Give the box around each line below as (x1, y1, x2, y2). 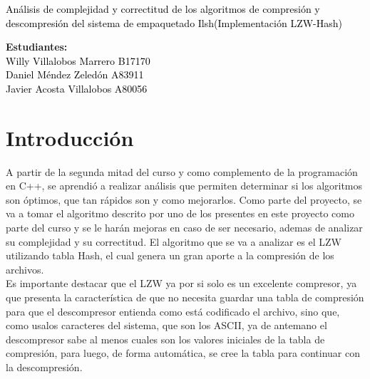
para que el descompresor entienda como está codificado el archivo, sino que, (6, 303, 340, 318)
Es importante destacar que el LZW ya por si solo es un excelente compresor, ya (6, 276, 357, 291)
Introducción (6, 123, 134, 152)
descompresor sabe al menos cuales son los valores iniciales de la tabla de (6, 331, 325, 346)
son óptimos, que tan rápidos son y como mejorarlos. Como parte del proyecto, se (6, 192, 362, 207)
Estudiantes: (6, 39, 68, 54)
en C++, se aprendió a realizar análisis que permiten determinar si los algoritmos (6, 178, 363, 193)
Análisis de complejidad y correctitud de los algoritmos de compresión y (6, 1, 320, 16)
